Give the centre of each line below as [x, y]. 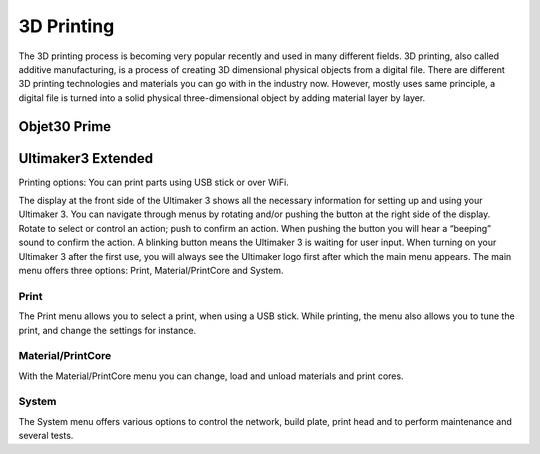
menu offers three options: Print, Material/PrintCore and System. [151, 270]
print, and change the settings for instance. [107, 330]
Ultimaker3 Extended [86, 158]
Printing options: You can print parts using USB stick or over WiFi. [153, 182]
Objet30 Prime [65, 126]
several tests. [46, 436]
